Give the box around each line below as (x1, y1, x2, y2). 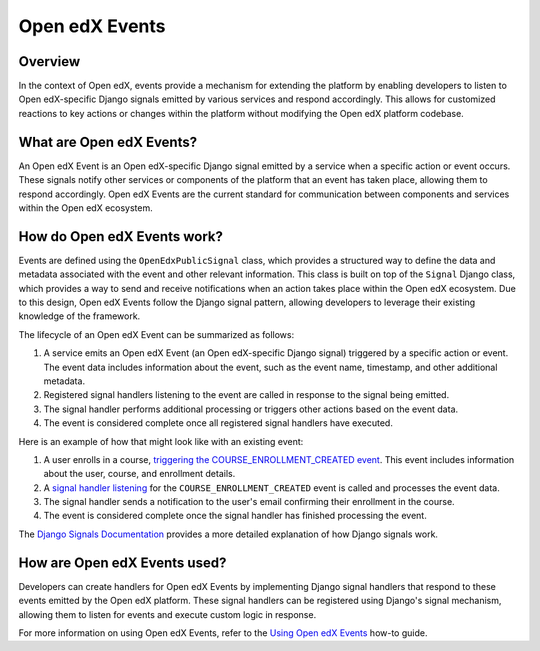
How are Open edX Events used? (18, 554, 227, 571)
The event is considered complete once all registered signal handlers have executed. (43, 417, 394, 429)
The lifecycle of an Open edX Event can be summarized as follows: (18, 328, 295, 340)
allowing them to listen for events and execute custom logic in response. (18, 608, 317, 620)
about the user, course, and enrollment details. (43, 468, 236, 480)
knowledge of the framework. (18, 310, 141, 322)
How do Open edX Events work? (18, 228, 224, 245)
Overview (18, 53, 81, 70)
